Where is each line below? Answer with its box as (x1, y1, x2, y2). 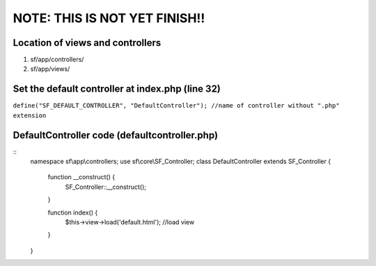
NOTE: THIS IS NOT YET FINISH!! (13, 10, 205, 26)
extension (13, 111, 47, 119)
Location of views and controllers (13, 37, 162, 49)
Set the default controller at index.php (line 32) (13, 83, 221, 95)
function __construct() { (47, 173, 115, 181)
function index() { (47, 208, 98, 217)
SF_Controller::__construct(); (65, 183, 146, 191)
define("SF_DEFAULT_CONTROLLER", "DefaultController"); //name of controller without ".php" (13, 101, 340, 110)
